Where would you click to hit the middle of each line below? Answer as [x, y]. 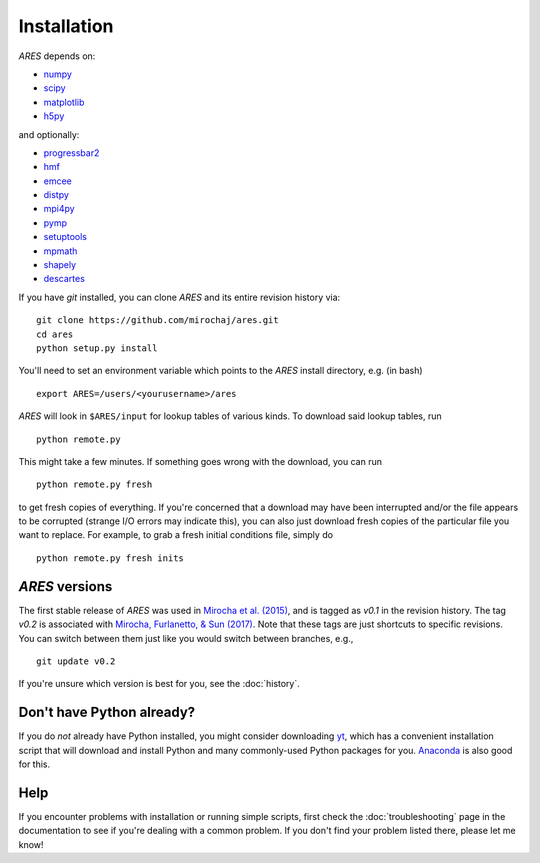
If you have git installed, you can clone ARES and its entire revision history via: [179, 297]
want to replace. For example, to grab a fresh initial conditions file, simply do [176, 535]
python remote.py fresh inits [110, 558]
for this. [34, 764]
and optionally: [49, 134]
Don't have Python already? [107, 712]
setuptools [65, 237]
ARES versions [65, 586]
